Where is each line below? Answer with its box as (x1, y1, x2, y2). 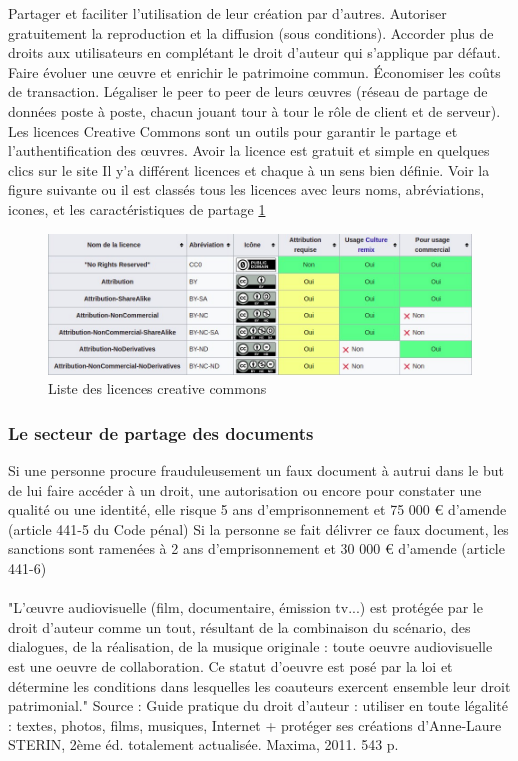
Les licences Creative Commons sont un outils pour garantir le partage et (8, 120, 458, 141)
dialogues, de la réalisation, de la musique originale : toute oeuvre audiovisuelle (8, 636, 493, 657)
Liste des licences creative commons (48, 378, 267, 399)
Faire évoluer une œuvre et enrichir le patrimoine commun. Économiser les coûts (8, 61, 501, 82)
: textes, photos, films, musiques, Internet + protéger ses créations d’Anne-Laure (8, 714, 502, 735)
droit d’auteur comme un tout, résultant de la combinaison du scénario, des (8, 616, 471, 637)
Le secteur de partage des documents (8, 420, 314, 445)
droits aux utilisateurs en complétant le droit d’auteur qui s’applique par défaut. (8, 42, 501, 63)
